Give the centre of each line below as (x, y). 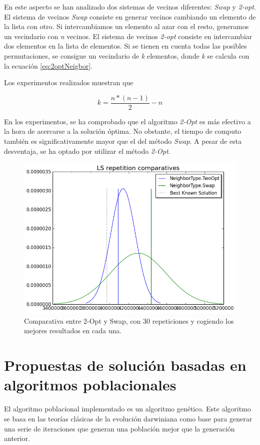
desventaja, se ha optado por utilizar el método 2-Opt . (87, 151)
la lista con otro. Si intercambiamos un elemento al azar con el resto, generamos (126, 26)
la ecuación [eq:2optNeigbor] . (48, 65)
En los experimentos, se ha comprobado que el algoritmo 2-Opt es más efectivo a (127, 121)
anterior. (17, 438)
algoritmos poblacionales (90, 385)
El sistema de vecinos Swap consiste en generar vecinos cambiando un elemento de (130, 16)
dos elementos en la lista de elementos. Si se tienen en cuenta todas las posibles (125, 46)
